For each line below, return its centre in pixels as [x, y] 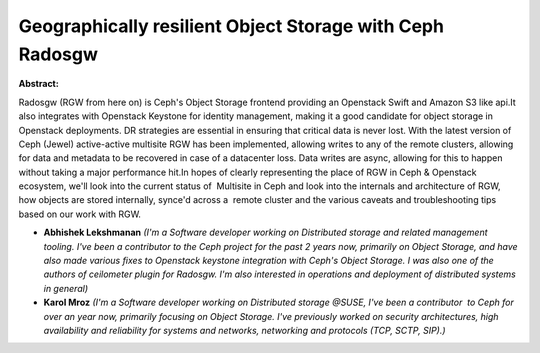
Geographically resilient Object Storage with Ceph [231, 26]
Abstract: [38, 84]
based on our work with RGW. [80, 214]
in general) [66, 288]
